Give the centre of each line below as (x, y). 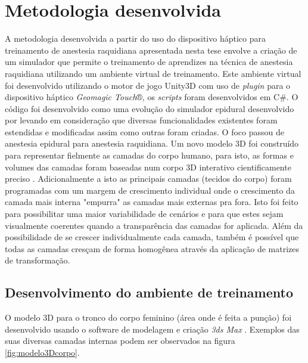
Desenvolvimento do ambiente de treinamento (149, 292)
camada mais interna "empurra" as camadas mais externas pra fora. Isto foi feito (152, 202)
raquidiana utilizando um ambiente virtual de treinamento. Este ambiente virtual (153, 73)
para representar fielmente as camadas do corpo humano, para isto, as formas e (149, 155)
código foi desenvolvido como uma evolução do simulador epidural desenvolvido (150, 108)
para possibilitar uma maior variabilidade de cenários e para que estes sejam (144, 214)
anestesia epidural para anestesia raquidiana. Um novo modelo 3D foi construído (152, 143)
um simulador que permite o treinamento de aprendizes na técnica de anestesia (149, 62)
